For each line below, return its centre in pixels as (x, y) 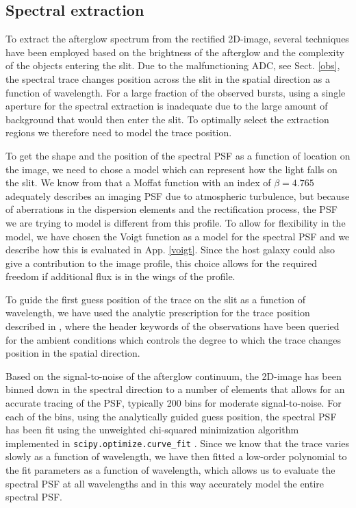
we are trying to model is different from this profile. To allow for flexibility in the (176, 222)
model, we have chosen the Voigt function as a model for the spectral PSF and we (178, 236)
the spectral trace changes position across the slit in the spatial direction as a (168, 78)
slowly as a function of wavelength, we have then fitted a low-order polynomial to (176, 456)
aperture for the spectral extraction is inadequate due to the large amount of (167, 106)
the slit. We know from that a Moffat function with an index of (138, 182)
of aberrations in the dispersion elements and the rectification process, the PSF (171, 209)
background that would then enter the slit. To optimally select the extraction (167, 119)
